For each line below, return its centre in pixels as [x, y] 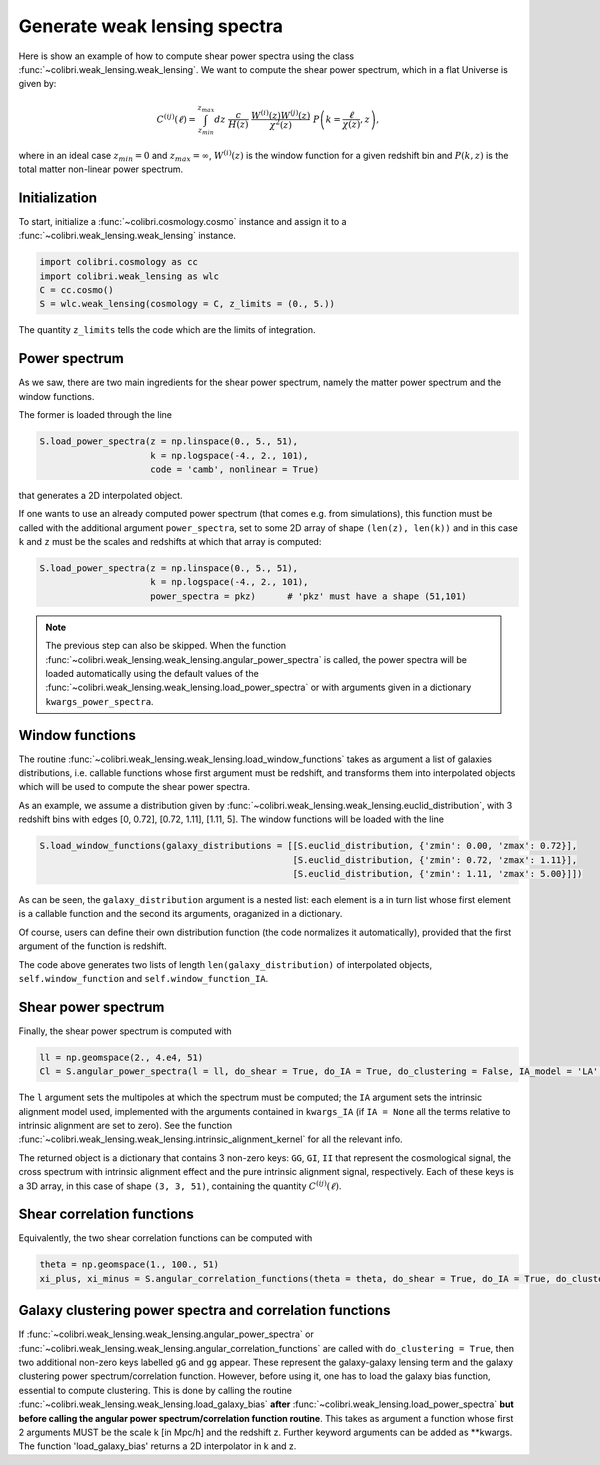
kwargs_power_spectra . [99, 701]
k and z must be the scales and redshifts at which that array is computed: [170, 542]
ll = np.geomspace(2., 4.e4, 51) [121, 1057]
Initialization [58, 197]
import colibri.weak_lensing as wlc [129, 276]
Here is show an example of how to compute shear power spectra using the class [186, 56]
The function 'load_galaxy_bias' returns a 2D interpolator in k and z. [157, 1446]
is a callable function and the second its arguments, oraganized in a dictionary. [180, 914]
